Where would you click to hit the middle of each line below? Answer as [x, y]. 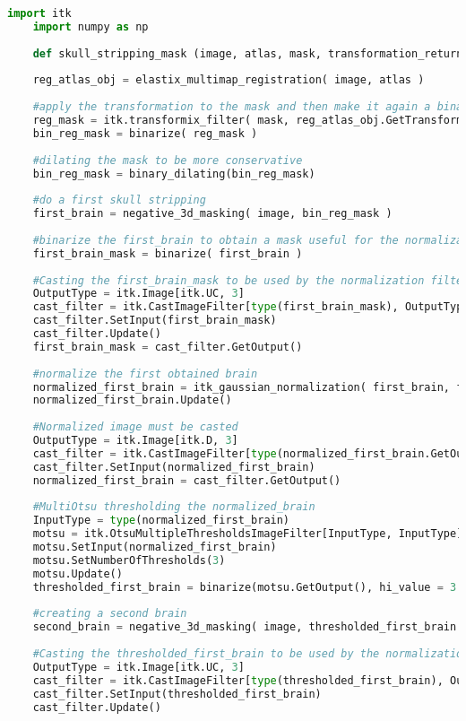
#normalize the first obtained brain [145, 374]
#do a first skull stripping [119, 200]
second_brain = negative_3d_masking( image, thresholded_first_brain [245, 627]
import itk [39, 13]
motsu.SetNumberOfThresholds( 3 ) [129, 560]
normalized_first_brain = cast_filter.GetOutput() [187, 480]
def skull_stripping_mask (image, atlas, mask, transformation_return [248, 53]
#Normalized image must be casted [135, 427]
